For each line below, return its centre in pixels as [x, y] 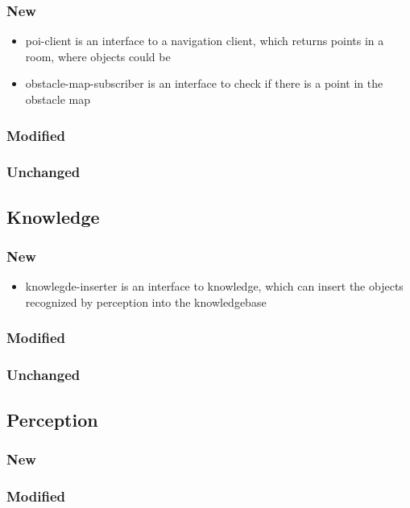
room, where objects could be [98, 56]
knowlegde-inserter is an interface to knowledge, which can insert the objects [214, 286]
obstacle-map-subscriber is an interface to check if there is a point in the [204, 83]
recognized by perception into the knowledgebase [146, 301]
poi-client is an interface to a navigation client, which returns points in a [205, 41]
